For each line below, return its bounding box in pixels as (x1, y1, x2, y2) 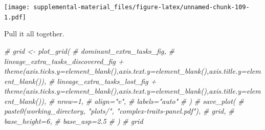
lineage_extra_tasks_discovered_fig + (4, 55, 124, 66)
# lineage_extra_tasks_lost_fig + (49, 75, 157, 86)
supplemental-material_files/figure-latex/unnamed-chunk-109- (33, 4, 250, 11)
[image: (4, 4, 30, 11)
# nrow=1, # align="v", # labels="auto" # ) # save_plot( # (49, 95, 244, 106)
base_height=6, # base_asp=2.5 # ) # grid (4, 116, 143, 126)
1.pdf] (4, 13, 26, 21)
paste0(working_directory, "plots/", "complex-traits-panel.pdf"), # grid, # (4, 105, 234, 116)
